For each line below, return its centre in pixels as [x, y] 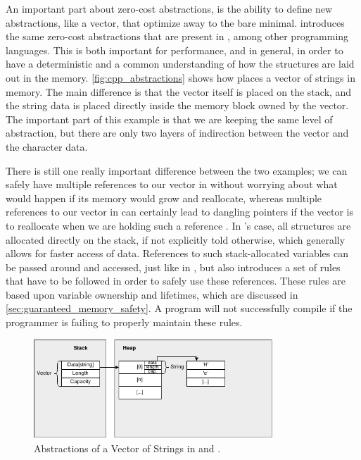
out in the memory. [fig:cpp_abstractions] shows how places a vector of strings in [180, 77]
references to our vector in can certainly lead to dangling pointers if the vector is [179, 212]
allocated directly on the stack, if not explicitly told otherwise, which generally [176, 239]
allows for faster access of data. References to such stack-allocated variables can [177, 253]
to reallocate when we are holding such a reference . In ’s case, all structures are [178, 225]
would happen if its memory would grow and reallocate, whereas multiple [164, 198]
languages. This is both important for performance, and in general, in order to [175, 50]
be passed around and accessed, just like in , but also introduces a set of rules [173, 267]
